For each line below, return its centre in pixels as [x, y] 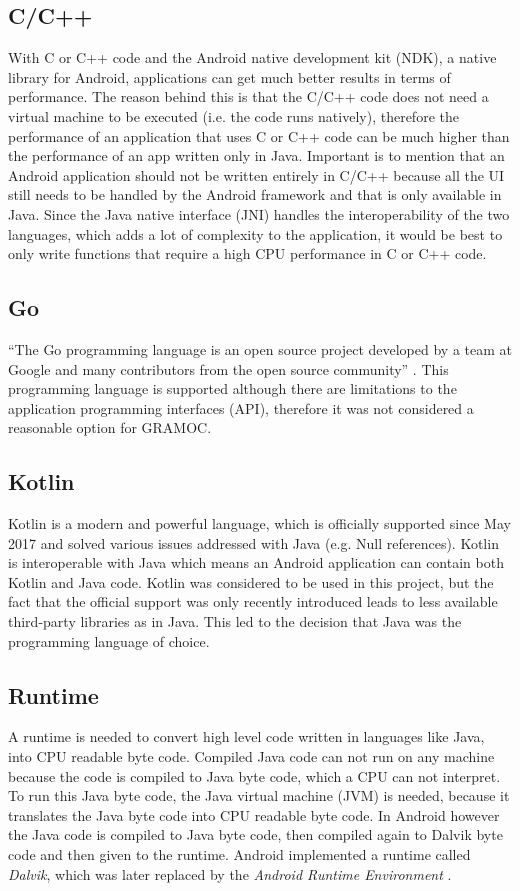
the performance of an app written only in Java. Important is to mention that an [256, 155]
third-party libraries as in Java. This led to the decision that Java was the [235, 621]
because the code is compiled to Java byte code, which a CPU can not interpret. [254, 775]
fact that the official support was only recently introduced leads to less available [253, 601]
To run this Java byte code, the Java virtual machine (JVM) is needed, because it [259, 795]
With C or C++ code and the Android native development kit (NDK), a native [252, 57]
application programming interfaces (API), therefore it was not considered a [241, 407]
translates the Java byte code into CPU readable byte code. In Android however [254, 814]
